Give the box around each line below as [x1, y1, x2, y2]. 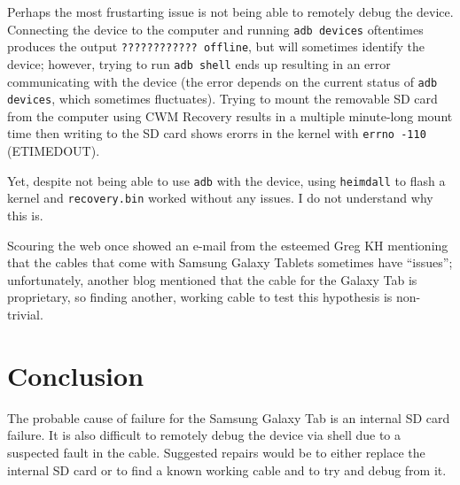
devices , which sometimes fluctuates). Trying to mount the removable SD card [7, 89, 438, 108]
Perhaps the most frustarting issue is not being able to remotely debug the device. [7, 3, 454, 20]
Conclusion [7, 357, 144, 393]
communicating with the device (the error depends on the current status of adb [7, 72, 438, 90]
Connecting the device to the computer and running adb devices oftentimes [7, 19, 424, 38]
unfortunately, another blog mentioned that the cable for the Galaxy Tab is [7, 270, 417, 289]
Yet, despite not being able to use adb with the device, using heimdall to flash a [7, 171, 446, 189]
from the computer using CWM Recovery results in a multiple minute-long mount [7, 106, 453, 125]
